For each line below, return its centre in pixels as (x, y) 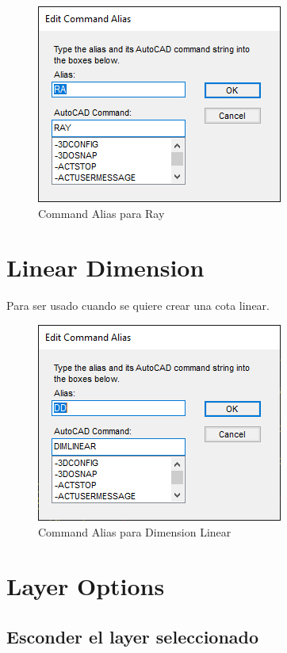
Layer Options (86, 586)
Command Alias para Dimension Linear (135, 531)
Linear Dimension (105, 267)
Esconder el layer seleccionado (133, 636)
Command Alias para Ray (101, 213)
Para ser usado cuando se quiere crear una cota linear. (138, 305)
